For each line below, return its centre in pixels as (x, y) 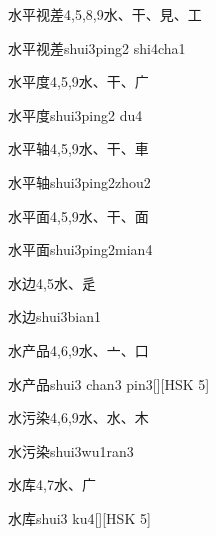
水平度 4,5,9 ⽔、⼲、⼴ (78, 81)
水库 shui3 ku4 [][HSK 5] (79, 517)
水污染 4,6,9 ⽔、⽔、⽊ (78, 417)
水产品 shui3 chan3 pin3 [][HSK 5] (109, 383)
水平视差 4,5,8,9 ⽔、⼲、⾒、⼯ (105, 14)
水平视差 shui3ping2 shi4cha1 (97, 47)
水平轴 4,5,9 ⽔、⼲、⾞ (78, 148)
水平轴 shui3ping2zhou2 (79, 181)
